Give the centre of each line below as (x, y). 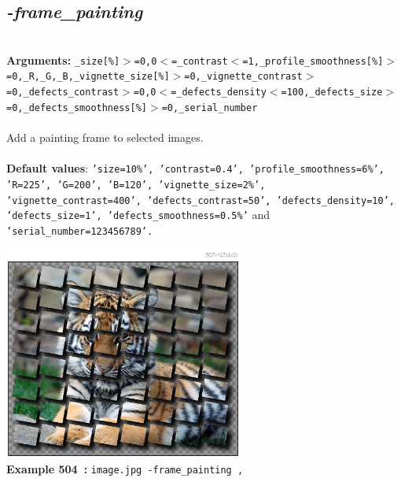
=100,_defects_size (332, 93)
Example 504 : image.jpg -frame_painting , (125, 468)
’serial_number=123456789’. (80, 231)
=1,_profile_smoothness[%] (313, 61)
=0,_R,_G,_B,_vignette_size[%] (88, 77)
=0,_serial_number (210, 108)
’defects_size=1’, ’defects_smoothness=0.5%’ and (138, 215)
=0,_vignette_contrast (243, 77)
